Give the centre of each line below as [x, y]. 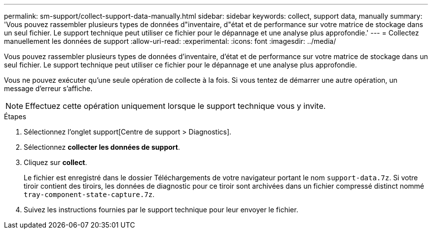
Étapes [15, 116]
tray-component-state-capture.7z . [89, 194]
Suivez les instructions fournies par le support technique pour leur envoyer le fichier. [161, 210]
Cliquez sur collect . [55, 162]
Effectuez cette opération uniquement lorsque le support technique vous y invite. [176, 106]
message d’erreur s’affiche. [48, 88]
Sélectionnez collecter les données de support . [102, 147]
